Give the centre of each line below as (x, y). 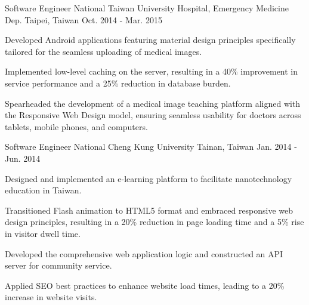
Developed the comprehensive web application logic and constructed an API (144, 253)
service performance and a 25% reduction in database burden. (118, 83)
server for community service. (58, 265)
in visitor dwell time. (43, 233)
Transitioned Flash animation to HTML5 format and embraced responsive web (149, 210)
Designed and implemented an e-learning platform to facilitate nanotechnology (149, 178)
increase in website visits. (51, 297)
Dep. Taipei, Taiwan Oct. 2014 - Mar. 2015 (84, 19)
